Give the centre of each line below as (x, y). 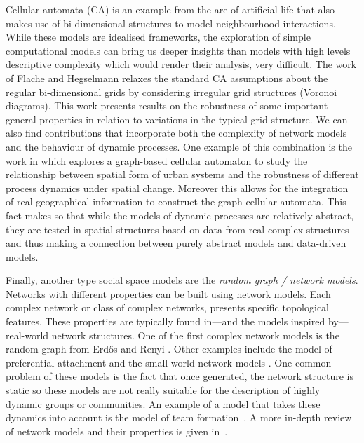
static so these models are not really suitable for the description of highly (163, 390)
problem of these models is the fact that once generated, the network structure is (180, 376)
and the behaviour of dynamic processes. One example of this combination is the (179, 146)
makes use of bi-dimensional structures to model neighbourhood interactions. (171, 23)
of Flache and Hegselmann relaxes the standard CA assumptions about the (167, 77)
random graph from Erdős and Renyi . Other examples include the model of (169, 349)
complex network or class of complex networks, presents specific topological (168, 307)
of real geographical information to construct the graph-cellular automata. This (176, 202)
